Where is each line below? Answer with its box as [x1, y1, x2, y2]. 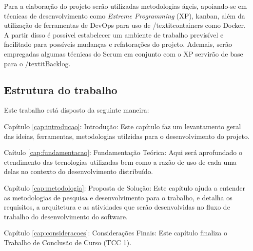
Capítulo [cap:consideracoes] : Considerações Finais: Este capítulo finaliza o [4, 228, 227, 238]
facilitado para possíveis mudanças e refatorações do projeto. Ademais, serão [4, 39, 232, 49]
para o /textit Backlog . [4, 58, 71, 68]
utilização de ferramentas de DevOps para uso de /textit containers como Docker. [4, 20, 246, 30]
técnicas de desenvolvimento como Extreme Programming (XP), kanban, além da [4, 10, 245, 20]
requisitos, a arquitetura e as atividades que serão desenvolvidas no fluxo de [4, 202, 230, 212]
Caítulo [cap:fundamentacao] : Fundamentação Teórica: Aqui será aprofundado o [4, 147, 242, 157]
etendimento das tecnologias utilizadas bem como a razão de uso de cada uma [4, 156, 237, 167]
